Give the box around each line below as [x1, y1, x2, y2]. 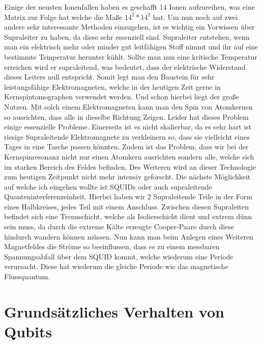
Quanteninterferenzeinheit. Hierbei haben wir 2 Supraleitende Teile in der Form [4, 191, 252, 202]
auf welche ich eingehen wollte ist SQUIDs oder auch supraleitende [4, 181, 212, 192]
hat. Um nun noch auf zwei [153, 11, 238, 22]
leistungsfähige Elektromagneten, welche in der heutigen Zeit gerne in [4, 81, 221, 92]
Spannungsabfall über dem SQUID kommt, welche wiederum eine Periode [4, 251, 234, 261]
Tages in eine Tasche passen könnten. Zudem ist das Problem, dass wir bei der [4, 141, 249, 152]
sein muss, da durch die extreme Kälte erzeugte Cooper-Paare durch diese [4, 221, 235, 232]
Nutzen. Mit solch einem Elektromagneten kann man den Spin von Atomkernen [4, 101, 253, 112]
